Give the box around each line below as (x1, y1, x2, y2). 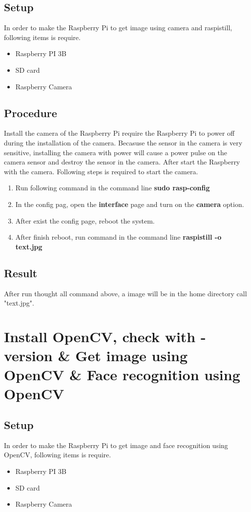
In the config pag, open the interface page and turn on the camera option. (15, 199, 244, 209)
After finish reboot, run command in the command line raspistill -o (15, 232, 222, 242)
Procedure (4, 105, 57, 120)
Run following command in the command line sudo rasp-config (15, 183, 210, 193)
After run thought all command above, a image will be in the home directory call (4, 288, 247, 298)
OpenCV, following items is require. (4, 450, 111, 460)
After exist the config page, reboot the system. (15, 215, 155, 225)
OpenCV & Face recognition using (4, 365, 240, 385)
